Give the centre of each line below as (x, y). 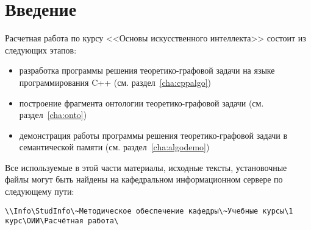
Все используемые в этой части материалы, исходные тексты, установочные (146, 167)
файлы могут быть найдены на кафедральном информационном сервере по (144, 179)
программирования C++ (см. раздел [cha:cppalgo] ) (115, 82)
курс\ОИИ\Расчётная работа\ (62, 221)
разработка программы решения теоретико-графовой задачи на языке (147, 70)
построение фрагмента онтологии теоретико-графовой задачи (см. (141, 103)
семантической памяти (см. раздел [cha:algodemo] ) (114, 147)
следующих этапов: (41, 50)
